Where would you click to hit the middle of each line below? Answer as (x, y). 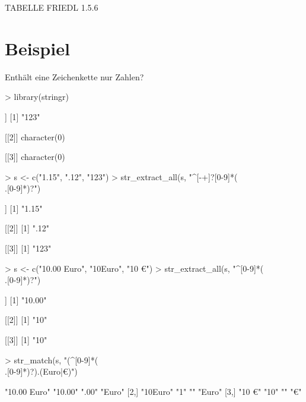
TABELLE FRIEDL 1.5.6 (52, 7)
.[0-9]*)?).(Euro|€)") (41, 371)
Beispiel (37, 48)
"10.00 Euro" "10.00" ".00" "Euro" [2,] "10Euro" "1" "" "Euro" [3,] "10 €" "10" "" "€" (153, 391)
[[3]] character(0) (35, 157)
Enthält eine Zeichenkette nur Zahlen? (74, 76)
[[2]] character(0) (35, 136)
